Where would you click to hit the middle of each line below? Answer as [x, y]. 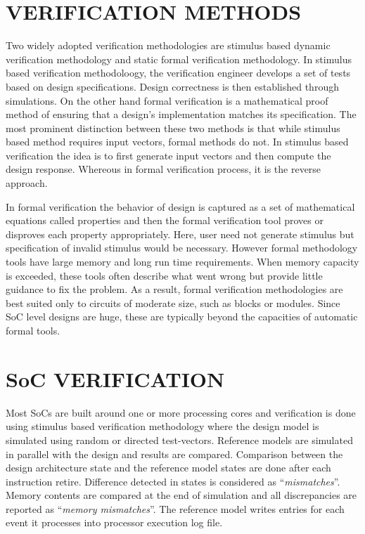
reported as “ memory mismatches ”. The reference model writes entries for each [175, 508]
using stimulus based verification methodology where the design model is [162, 426]
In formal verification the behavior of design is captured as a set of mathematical [180, 206]
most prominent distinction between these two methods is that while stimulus [173, 128]
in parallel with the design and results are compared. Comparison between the [174, 454]
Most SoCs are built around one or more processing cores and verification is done [181, 412]
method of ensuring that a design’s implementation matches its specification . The [181, 114]
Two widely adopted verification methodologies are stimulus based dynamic [168, 45]
